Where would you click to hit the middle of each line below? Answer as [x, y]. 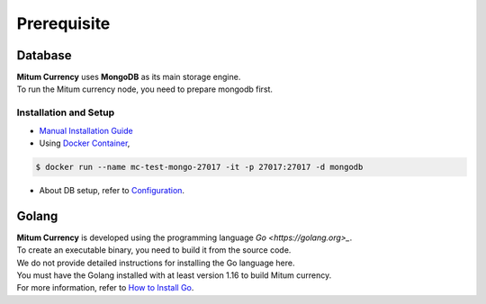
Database [44, 55]
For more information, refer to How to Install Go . [105, 288]
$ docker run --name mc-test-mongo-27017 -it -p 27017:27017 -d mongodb [199, 167]
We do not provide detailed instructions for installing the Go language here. [156, 263]
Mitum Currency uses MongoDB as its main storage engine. [129, 77]
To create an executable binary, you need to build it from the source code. [154, 250]
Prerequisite [63, 23]
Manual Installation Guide [86, 130]
